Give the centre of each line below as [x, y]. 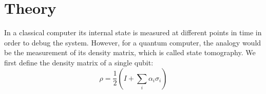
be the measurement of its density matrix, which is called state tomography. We [130, 52]
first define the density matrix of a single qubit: [79, 62]
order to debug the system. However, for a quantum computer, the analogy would [133, 42]
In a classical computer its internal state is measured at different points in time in [133, 32]
